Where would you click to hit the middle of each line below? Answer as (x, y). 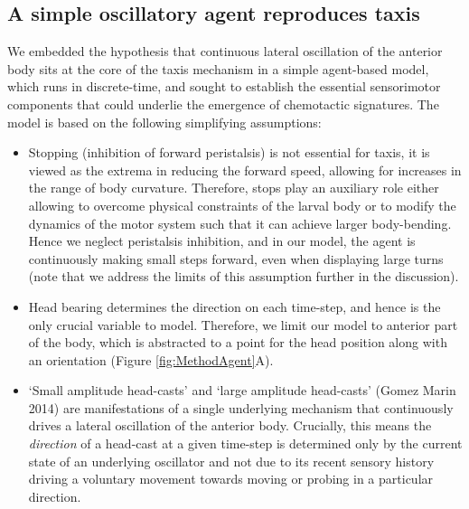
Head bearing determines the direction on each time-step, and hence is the (234, 306)
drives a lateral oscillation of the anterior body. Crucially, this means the (230, 425)
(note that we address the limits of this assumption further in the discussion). (244, 276)
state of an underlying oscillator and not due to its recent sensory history (231, 461)
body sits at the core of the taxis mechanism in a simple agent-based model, (218, 68)
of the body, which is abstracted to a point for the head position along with (238, 342)
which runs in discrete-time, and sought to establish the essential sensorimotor (224, 86)
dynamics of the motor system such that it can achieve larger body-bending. (240, 223)
